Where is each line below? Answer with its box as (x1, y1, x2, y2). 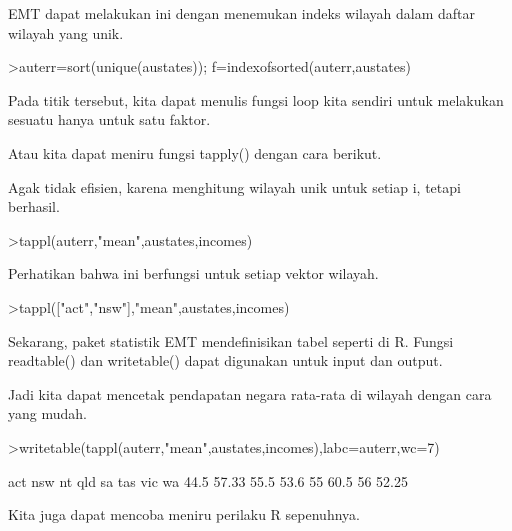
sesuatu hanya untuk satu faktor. (8, 109, 211, 130)
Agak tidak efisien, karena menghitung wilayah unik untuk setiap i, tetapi (8, 176, 461, 197)
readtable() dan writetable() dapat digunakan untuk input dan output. (8, 350, 443, 371)
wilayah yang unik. (8, 22, 124, 43)
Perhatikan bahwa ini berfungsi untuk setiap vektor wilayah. (8, 263, 379, 284)
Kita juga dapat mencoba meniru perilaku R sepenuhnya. (8, 504, 360, 525)
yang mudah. (8, 403, 87, 424)
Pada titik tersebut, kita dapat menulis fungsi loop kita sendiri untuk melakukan (8, 89, 504, 110)
